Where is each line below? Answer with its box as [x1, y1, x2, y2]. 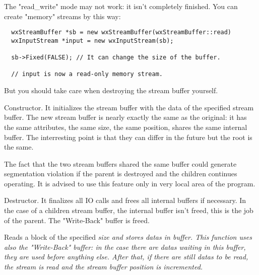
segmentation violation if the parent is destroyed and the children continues [4, 168, 237, 179]
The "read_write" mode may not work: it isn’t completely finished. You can [4, 1, 238, 11]
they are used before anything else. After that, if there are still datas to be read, [4, 251, 248, 262]
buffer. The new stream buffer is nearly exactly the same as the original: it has [4, 112, 247, 122]
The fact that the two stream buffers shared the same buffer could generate [4, 158, 237, 169]
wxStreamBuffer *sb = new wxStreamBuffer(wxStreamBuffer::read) [11, 29, 232, 36]
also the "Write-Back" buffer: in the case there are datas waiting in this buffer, [4, 241, 246, 252]
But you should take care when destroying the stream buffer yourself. [4, 85, 218, 96]
